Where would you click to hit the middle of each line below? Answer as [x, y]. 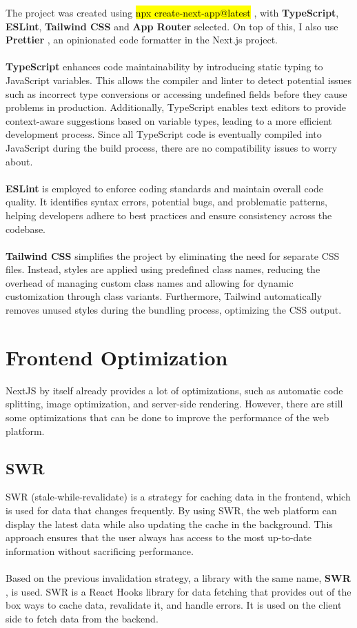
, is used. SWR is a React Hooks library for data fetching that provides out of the [178, 591]
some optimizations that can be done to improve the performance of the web [167, 417]
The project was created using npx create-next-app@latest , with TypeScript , [172, 12]
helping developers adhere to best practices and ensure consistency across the [169, 215]
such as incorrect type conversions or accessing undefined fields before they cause [176, 93]
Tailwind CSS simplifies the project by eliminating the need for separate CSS [173, 255]
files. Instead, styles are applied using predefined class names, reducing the [163, 269]
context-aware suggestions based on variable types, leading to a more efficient [169, 120]
